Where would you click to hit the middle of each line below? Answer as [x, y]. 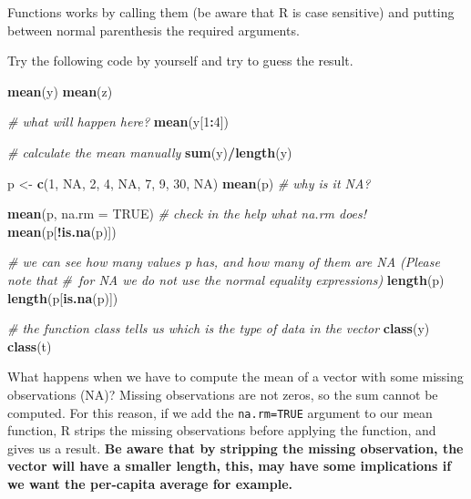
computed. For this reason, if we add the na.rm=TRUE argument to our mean [220, 412]
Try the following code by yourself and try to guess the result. [180, 61]
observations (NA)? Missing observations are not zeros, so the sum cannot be [223, 394]
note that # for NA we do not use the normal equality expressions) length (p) [226, 279]
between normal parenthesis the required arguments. [154, 30]
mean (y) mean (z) [60, 91]
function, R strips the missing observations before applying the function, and [222, 430]
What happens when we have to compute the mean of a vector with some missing [235, 377]
